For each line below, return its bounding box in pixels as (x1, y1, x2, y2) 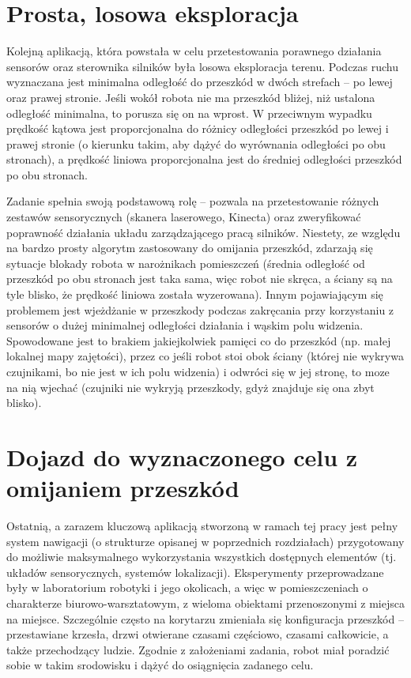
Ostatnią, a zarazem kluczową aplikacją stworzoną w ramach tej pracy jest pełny (6, 518, 398, 534)
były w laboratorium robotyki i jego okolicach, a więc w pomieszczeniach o (6, 579, 368, 596)
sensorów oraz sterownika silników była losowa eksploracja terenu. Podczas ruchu (6, 58, 399, 74)
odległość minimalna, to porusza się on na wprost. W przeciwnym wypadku (6, 104, 372, 121)
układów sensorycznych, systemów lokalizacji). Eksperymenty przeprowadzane (6, 563, 384, 580)
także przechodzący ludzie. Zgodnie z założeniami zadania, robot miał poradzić (6, 641, 390, 657)
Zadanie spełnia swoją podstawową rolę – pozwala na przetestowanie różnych (6, 193, 379, 209)
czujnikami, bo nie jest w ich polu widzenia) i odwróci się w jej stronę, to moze (6, 363, 390, 379)
